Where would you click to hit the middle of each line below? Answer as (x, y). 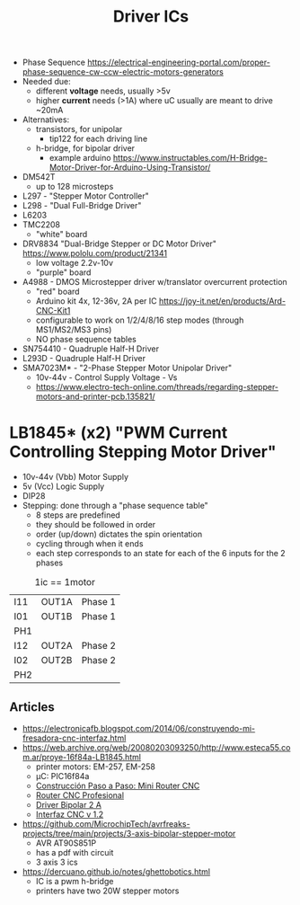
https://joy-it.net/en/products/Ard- (222, 301)
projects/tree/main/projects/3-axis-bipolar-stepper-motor (129, 833)
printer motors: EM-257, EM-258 (95, 767)
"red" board (57, 292)
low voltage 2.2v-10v (75, 263)
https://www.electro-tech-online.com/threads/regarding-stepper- (157, 387)
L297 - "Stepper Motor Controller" (86, 196)
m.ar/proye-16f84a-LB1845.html (82, 757)
